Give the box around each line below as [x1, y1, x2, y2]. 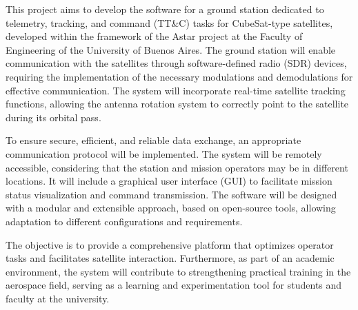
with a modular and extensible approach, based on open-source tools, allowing [6, 200, 336, 215]
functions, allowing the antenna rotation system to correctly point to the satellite [6, 96, 349, 111]
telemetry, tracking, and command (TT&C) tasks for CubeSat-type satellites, [6, 15, 333, 30]
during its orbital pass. [6, 110, 101, 124]
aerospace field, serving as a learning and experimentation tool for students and [6, 278, 342, 292]
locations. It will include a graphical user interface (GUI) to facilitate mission [6, 174, 332, 188]
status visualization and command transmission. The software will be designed [6, 187, 337, 201]
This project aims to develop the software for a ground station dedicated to [6, 2, 324, 16]
